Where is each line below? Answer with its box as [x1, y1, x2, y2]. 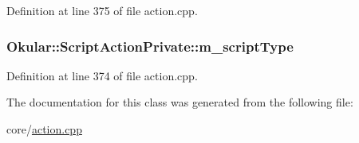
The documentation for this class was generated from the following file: [6, 94, 353, 110]
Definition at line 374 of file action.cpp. [6, 67, 198, 83]
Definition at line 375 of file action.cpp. [6, 2, 198, 18]
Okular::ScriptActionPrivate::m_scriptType [6, 36, 294, 56]
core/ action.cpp [6, 121, 82, 137]
